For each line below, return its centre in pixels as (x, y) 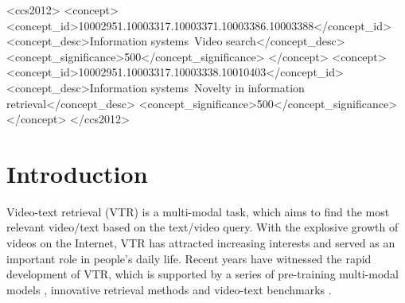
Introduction (77, 173)
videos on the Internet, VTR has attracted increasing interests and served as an (201, 243)
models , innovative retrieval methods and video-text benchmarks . (169, 289)
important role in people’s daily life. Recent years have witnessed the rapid (189, 258)
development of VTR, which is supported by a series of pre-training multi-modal (202, 274)
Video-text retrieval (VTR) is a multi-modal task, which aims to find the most (198, 211)
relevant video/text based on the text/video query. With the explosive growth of (202, 227)
